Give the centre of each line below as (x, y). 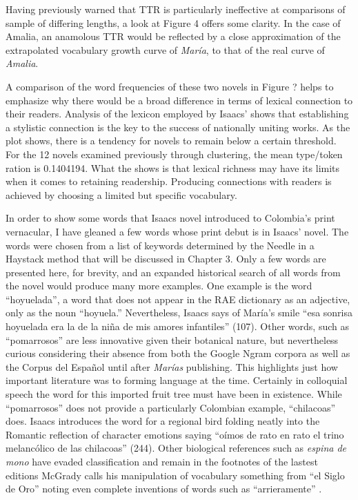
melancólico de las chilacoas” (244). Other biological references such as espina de (176, 448)
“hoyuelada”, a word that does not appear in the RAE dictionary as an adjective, (178, 299)
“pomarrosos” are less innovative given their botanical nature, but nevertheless (172, 339)
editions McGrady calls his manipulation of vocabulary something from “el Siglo (175, 475)
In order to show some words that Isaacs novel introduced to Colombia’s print (170, 218)
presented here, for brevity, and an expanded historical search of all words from (173, 272)
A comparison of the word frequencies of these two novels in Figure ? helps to (170, 86)
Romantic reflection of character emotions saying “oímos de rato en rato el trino (175, 434)
